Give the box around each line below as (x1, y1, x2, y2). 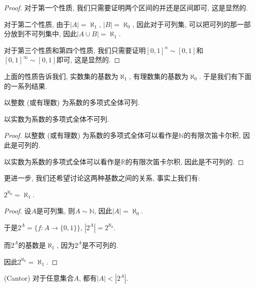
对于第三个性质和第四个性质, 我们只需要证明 (4, 45, 146, 55)
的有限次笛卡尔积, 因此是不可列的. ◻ (125, 156, 244, 166)
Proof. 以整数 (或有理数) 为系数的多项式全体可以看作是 (4, 130, 179, 140)
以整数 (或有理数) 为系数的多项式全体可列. (4, 97, 140, 107)
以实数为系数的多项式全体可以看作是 (4, 156, 121, 166)
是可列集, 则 (36, 206, 75, 216)
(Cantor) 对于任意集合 (4, 273, 74, 283)
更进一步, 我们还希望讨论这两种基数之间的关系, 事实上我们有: (4, 173, 200, 183)
